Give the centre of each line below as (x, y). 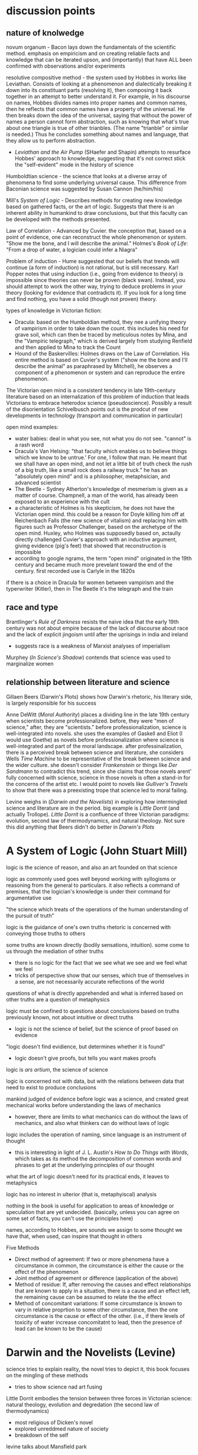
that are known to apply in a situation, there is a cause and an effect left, (103, 1291)
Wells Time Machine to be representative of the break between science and (98, 759)
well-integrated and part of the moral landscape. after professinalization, (95, 746)
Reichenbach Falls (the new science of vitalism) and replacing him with (101, 520)
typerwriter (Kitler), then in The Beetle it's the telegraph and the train (90, 589)
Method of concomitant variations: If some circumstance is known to (98, 1303)
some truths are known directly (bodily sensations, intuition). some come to (98, 944)
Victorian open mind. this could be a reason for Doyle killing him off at (100, 514)
